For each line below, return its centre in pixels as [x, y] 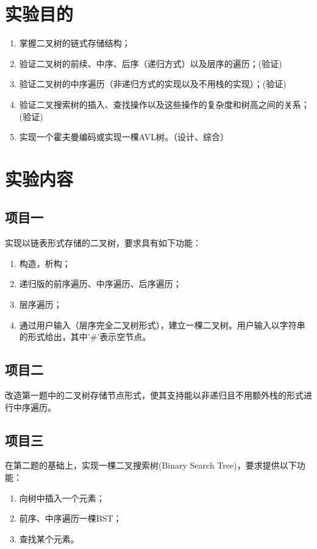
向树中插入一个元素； [62, 498]
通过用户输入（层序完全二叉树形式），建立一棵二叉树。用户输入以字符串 [162, 324]
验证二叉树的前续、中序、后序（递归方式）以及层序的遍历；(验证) [151, 63]
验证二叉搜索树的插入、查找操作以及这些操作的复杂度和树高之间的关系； [164, 104]
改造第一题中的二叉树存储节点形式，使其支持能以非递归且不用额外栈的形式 [154, 395]
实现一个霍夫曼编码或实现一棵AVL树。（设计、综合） [124, 137]
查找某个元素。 [49, 538]
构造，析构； [45, 263]
